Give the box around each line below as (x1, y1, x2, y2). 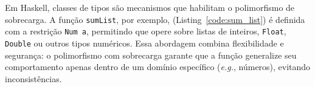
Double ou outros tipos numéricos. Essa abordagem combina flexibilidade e (5, 36, 284, 49)
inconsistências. (5, 72, 62, 85)
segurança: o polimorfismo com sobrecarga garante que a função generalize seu (5, 48, 297, 61)
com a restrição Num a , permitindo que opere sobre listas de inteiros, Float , (5, 25, 286, 37)
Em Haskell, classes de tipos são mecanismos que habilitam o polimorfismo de (5, 1, 295, 13)
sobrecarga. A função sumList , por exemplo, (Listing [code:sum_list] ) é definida (5, 13, 305, 25)
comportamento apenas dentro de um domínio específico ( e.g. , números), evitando (5, 60, 311, 73)
